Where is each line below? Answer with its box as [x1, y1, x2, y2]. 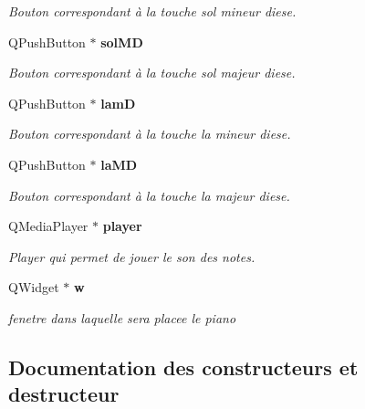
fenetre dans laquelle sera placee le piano [8, 308, 236, 327]
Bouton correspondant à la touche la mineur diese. [8, 124, 291, 143]
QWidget [8, 278, 59, 297]
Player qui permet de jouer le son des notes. [8, 246, 255, 266]
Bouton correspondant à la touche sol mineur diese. [8, 2, 297, 20]
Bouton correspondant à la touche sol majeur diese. [8, 63, 296, 82]
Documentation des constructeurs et [8, 352, 359, 381]
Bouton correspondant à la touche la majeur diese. [8, 185, 290, 204]
